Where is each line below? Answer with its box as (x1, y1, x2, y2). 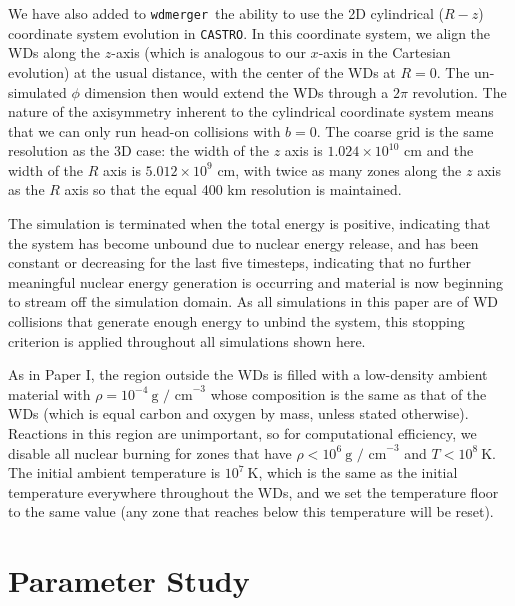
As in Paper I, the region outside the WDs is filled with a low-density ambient (8, 364, 488, 385)
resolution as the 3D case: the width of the (8, 140, 270, 161)
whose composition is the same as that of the (210, 383, 487, 404)
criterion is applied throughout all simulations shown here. (8, 330, 366, 351)
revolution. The (412, 81, 507, 102)
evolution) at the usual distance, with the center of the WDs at (8, 61, 396, 82)
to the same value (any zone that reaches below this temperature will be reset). (8, 501, 494, 522)
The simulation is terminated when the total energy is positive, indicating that (8, 213, 491, 234)
